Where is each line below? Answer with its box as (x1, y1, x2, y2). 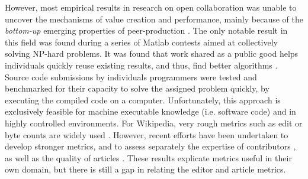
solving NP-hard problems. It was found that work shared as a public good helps (5, 47, 299, 60)
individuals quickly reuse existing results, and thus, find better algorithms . (5, 58, 278, 71)
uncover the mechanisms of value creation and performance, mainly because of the (5, 12, 303, 25)
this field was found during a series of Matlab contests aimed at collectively (5, 35, 278, 48)
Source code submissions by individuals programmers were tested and (5, 70, 257, 83)
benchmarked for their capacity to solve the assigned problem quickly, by (5, 82, 269, 95)
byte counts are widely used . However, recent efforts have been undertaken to (5, 128, 288, 141)
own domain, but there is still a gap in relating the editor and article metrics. (5, 163, 286, 175)
